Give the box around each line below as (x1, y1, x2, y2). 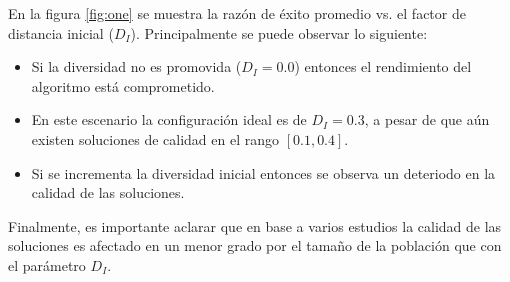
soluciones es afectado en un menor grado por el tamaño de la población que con (8, 235, 502, 256)
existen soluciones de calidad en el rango (31, 128, 279, 149)
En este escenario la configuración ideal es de (31, 109, 307, 130)
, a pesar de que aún (364, 109, 490, 130)
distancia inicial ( (8, 22, 114, 43)
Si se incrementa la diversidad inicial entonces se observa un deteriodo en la (31, 162, 496, 183)
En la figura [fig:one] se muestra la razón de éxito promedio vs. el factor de (8, 3, 466, 23)
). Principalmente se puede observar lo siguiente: (130, 22, 428, 43)
